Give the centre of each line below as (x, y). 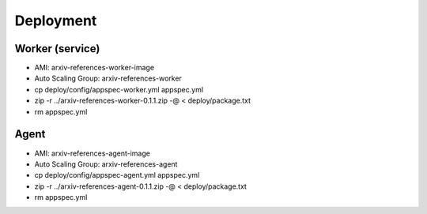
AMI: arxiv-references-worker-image (94, 68)
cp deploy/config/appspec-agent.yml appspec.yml (117, 175)
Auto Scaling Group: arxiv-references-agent (106, 164)
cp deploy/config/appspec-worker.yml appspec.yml (119, 89)
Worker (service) (57, 49)
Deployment (56, 21)
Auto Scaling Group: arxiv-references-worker (108, 78)
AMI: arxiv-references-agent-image (92, 153)
